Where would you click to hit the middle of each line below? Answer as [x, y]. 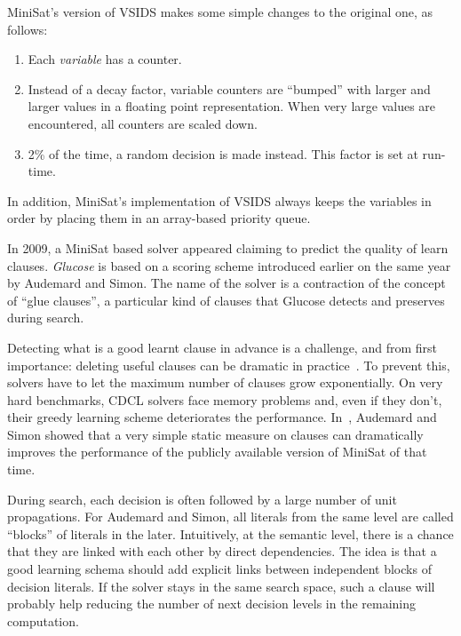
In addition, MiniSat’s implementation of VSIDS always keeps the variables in [219, 200]
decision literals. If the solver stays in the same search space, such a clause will [221, 586]
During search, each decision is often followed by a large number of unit [202, 499]
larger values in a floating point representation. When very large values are [232, 106]
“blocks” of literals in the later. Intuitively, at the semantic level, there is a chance [230, 533]
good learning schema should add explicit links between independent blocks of [219, 569]
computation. [43, 620]
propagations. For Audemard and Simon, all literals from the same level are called [230, 517]
